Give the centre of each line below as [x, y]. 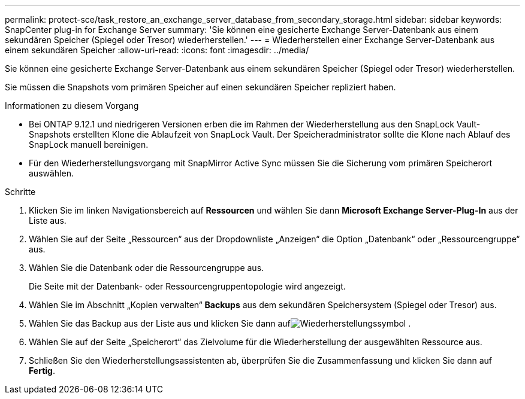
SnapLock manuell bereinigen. [89, 144]
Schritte [20, 192]
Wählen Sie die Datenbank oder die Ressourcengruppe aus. [147, 268]
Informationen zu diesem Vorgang [72, 106]
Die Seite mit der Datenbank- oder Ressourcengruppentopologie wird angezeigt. [187, 286]
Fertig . [42, 371]
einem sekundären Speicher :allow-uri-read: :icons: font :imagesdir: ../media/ [157, 50]
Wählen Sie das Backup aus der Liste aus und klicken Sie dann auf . [220, 323]
